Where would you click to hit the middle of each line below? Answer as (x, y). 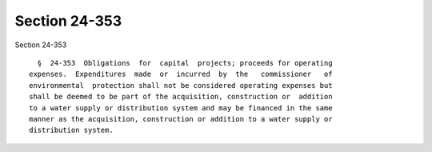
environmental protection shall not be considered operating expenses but (181, 85)
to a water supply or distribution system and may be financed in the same (181, 108)
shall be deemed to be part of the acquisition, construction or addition (181, 97)
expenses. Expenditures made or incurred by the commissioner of (181, 74)
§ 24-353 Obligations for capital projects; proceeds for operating (185, 63)
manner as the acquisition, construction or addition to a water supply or (181, 119)
